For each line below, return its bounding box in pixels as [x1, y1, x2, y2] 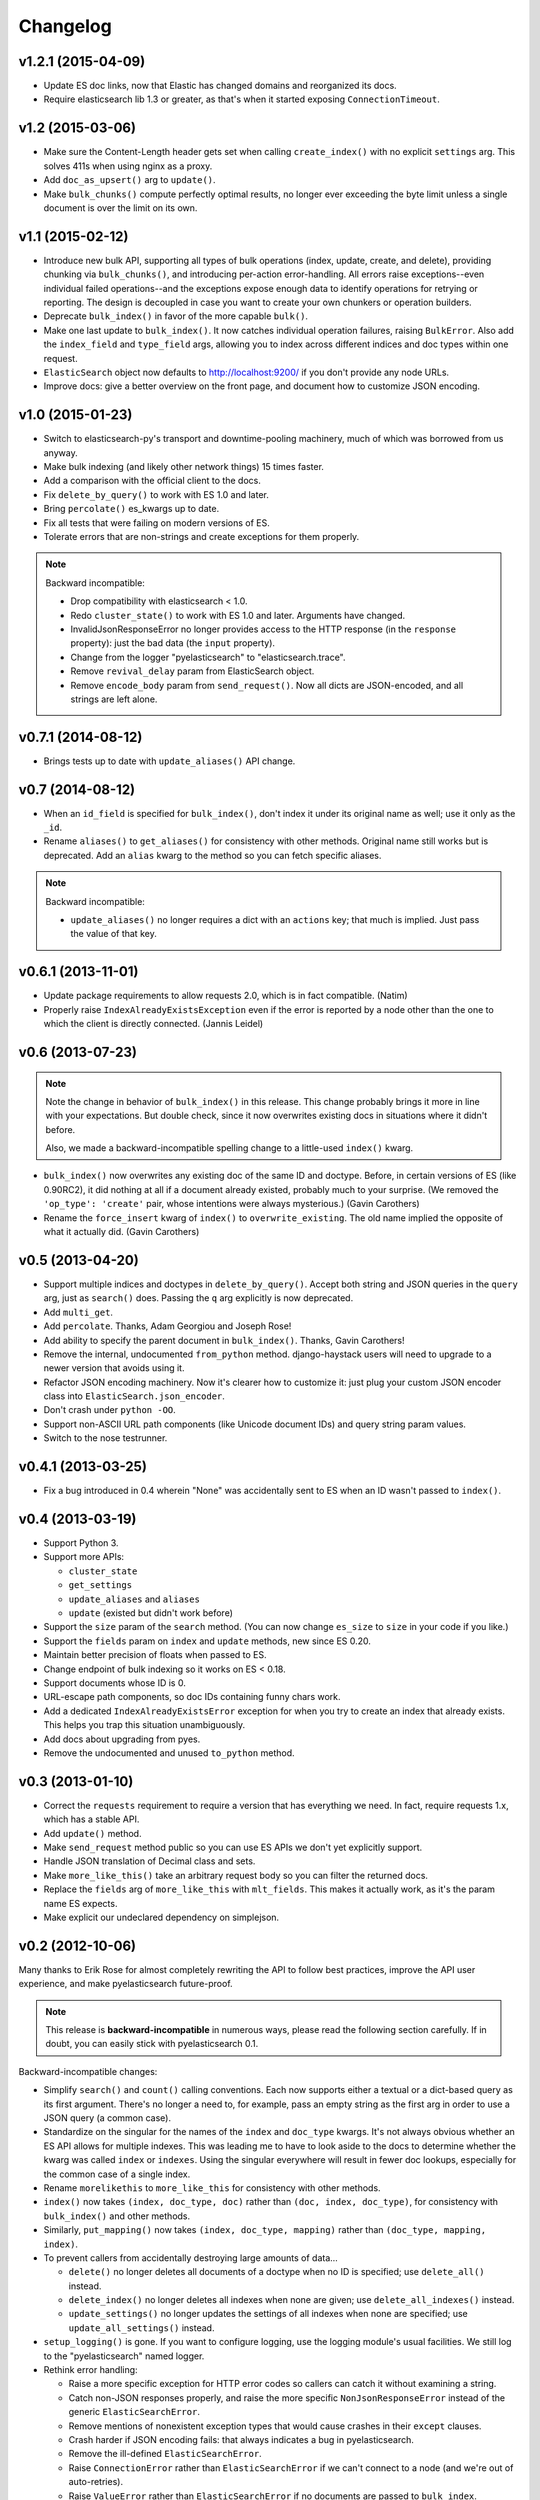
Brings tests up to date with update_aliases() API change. [43, 755, 296, 767]
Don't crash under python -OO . [43, 1404, 177, 1416]
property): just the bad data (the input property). [70, 637, 275, 649]
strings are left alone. [70, 693, 158, 705]
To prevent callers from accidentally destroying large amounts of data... [43, 2251, 339, 2264]
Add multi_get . [43, 1306, 114, 1318]
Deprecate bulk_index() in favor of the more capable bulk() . [43, 310, 309, 322]
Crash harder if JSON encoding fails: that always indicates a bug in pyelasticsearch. [68, 2433, 414, 2445]
